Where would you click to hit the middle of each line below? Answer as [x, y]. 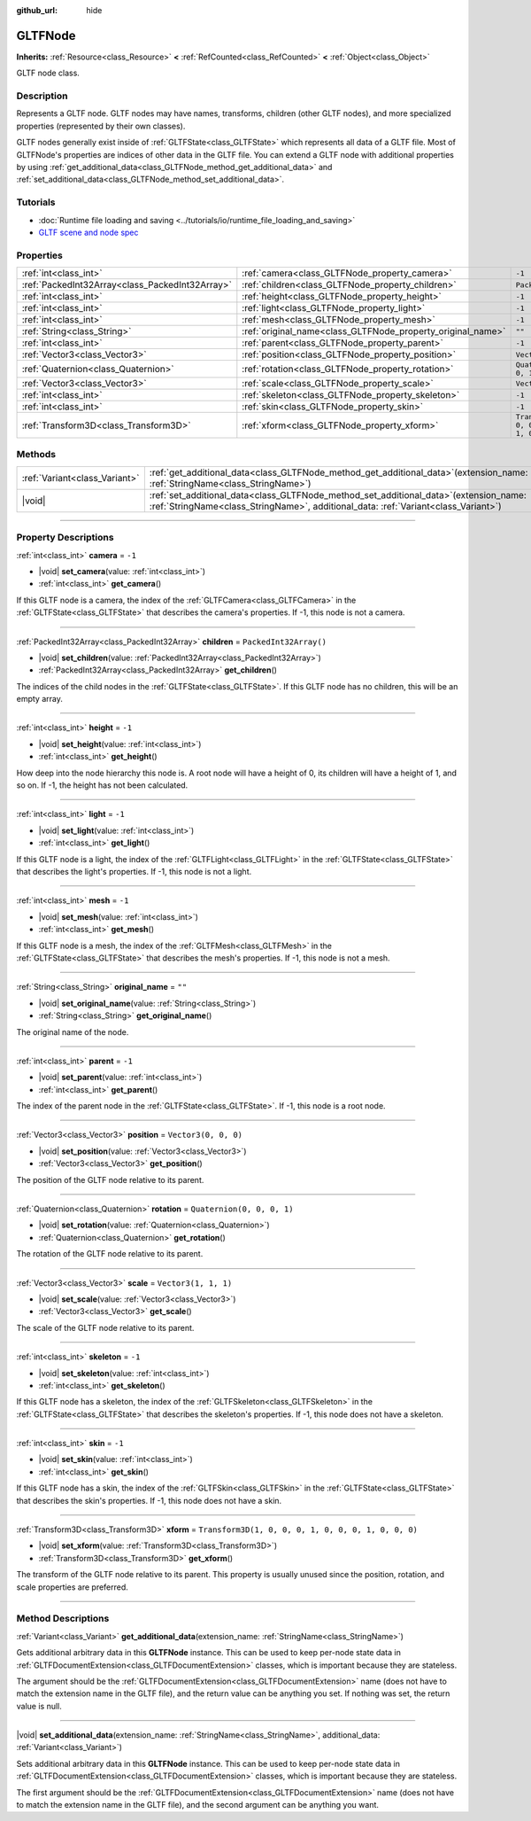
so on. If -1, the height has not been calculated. [102, 785]
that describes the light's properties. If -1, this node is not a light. [134, 871]
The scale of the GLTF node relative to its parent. [105, 1327]
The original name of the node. [73, 1031]
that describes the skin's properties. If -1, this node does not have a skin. [149, 1500]
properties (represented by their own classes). [101, 126]
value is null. [39, 1706]
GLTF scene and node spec [88, 232]
